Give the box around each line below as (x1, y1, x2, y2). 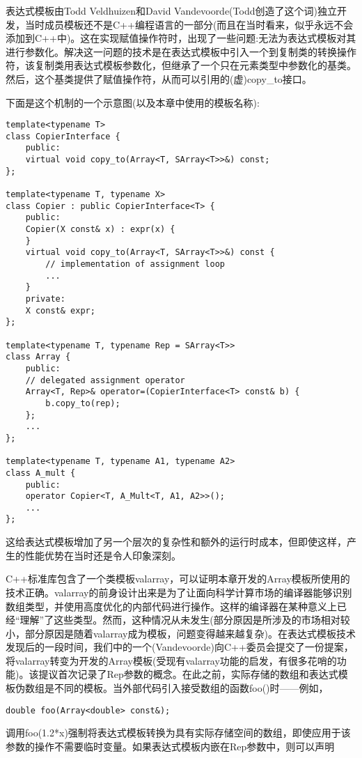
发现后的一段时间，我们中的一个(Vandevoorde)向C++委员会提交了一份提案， (6, 640, 354, 654)
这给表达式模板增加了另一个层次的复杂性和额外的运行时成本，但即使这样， (6, 534, 347, 549)
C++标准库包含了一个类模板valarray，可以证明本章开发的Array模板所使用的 (6, 571, 350, 586)
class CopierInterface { (6, 131, 120, 141)
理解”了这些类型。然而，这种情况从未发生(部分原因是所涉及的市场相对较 (19, 612, 350, 627)
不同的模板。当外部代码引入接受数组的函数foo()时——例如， (54, 681, 329, 695)
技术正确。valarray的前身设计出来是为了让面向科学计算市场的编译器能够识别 (6, 585, 352, 599)
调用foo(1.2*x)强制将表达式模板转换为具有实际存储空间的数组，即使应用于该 (6, 725, 351, 740)
